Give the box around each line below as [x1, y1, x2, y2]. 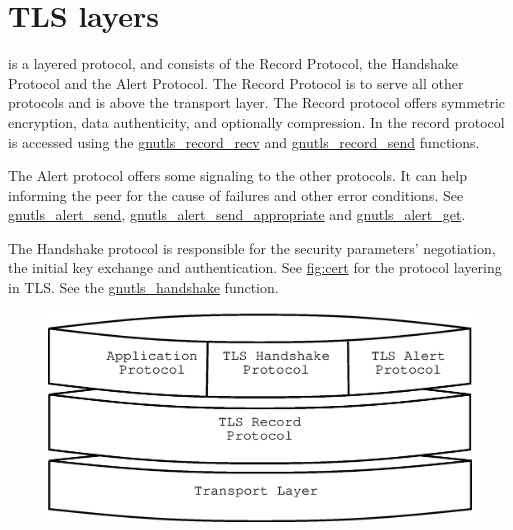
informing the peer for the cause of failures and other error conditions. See [8, 184, 464, 205]
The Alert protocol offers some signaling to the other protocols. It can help [8, 165, 467, 186]
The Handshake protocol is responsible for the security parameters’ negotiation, [8, 237, 496, 258]
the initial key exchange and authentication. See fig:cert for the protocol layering [8, 257, 502, 278]
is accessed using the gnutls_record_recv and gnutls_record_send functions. [8, 131, 480, 152]
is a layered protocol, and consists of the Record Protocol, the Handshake [8, 53, 459, 74]
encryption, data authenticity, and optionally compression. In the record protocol [8, 111, 505, 132]
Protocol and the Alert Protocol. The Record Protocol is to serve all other [8, 72, 464, 93]
